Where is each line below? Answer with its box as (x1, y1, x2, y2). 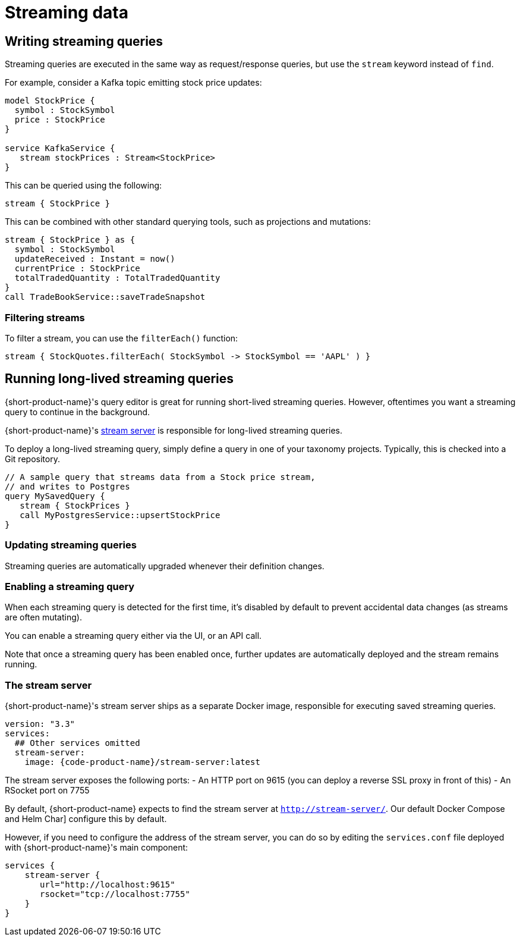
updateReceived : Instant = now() (14, 254, 175, 264)
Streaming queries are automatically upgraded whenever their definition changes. (5, 560, 324, 571)
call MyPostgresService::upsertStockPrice (20, 510, 220, 520)
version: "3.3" (5, 719, 75, 729)
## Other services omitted (14, 738, 140, 748)
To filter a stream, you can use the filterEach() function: (5, 333, 238, 343)
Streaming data (5, 2, 128, 23)
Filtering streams (5, 311, 85, 324)
